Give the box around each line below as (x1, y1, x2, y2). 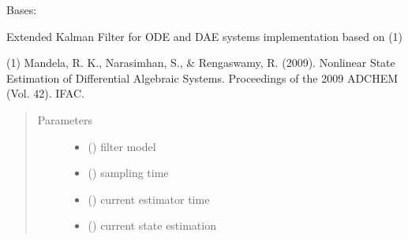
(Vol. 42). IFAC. (6, 85, 84, 102)
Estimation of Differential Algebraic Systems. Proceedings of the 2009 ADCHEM (6, 69, 399, 86)
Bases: (6, 2, 37, 17)
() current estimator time (88, 190, 210, 207)
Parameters (37, 111, 92, 127)
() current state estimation (88, 217, 216, 234)
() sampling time (88, 164, 169, 181)
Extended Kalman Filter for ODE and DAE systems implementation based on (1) (6, 28, 403, 44)
